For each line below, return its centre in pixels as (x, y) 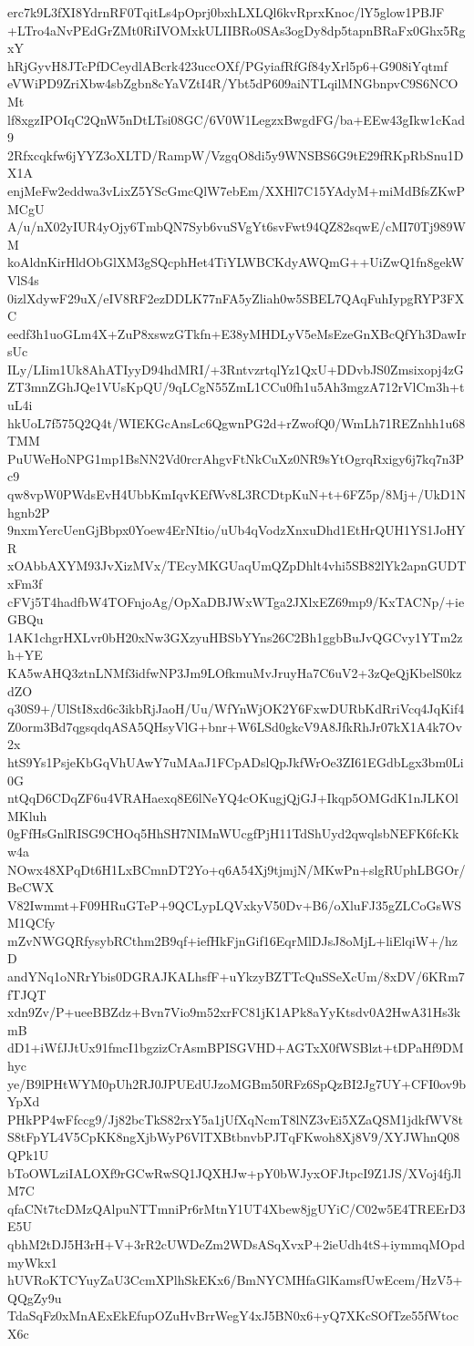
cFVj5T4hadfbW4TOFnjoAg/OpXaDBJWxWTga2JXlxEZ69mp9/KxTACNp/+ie (236, 601)
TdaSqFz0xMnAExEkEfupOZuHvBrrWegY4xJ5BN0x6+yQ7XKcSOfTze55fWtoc (233, 1315)
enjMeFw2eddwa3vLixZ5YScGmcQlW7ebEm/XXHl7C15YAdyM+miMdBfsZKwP (237, 190)
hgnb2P (29, 512)
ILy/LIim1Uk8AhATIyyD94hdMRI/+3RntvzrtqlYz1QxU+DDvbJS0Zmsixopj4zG (236, 369)
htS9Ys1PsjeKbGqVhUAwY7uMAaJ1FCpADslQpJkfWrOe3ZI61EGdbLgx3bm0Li (236, 761)
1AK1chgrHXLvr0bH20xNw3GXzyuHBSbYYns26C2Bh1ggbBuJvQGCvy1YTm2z (235, 637)
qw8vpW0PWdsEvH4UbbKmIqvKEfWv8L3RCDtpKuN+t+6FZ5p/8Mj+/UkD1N (237, 494)
